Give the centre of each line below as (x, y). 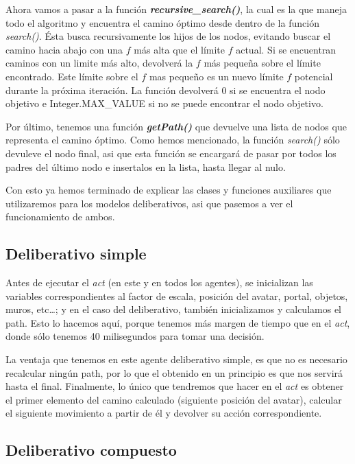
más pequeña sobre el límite (262, 63)
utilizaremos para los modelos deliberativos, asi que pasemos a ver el (149, 203)
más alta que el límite (179, 49)
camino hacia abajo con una (64, 49)
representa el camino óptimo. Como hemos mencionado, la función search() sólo (173, 140)
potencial (314, 76)
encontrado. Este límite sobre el (72, 76)
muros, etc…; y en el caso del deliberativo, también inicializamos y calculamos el (173, 309)
